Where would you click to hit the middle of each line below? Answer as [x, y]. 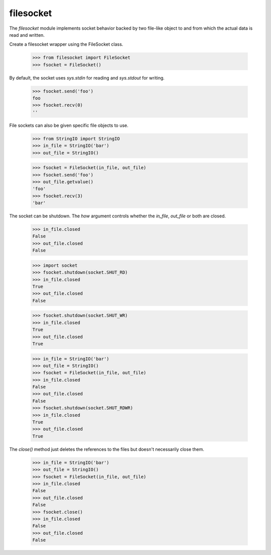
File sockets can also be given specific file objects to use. [69, 125]
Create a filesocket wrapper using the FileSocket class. [66, 44]
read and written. [27, 35]
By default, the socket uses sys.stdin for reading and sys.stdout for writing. [87, 77]
